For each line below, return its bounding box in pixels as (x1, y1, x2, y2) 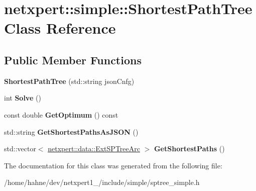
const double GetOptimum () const (4, 109, 118, 120)
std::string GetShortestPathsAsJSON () (4, 126, 139, 137)
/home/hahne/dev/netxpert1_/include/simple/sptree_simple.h (4, 177, 200, 187)
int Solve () (4, 92, 41, 103)
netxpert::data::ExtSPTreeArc (48, 143, 140, 154)
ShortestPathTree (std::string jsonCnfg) (4, 75, 135, 86)
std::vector (4, 143, 36, 154)
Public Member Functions (4, 52, 142, 67)
